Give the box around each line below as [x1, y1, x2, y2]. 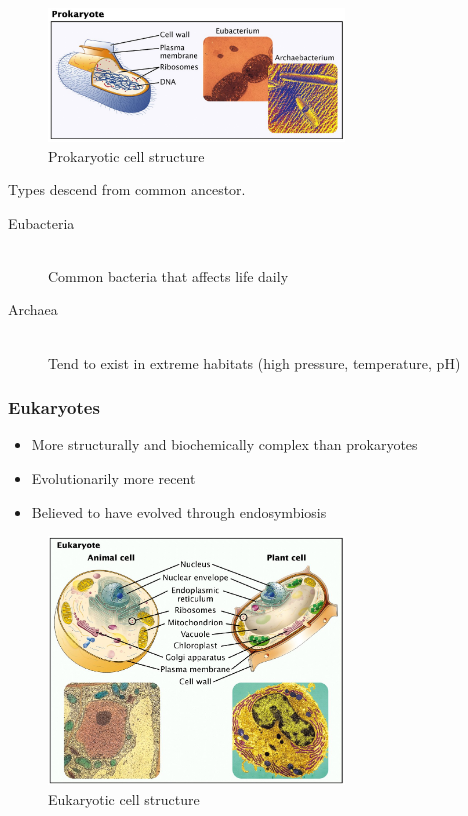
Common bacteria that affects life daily [48, 265, 289, 286]
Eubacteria [8, 212, 75, 233]
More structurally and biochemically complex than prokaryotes [31, 434, 418, 455]
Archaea [8, 299, 58, 320]
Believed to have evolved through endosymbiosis [31, 501, 327, 522]
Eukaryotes [8, 395, 100, 420]
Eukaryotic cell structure [48, 789, 200, 810]
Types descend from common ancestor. [8, 179, 246, 200]
